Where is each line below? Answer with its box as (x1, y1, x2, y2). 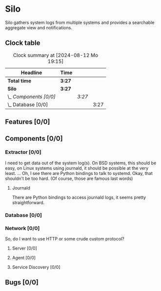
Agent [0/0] (12, 255, 36, 261)
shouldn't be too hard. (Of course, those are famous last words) (5, 175, 133, 181)
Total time (7, 77, 32, 84)
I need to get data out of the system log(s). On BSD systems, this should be (5, 160, 157, 166)
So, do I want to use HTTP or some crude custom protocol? (5, 236, 124, 242)
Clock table (5, 39, 40, 47)
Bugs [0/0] (5, 278, 39, 287)
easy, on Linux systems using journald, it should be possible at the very (5, 165, 149, 171)
